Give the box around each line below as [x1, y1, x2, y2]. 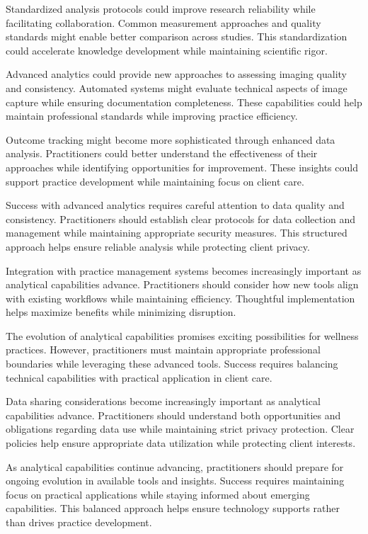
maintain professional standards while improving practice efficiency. [6, 108, 298, 123]
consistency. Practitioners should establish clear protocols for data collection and [6, 211, 356, 226]
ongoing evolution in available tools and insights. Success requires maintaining [6, 473, 345, 488]
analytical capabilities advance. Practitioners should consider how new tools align [6, 277, 359, 292]
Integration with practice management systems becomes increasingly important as [6, 263, 362, 278]
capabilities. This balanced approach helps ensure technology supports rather [6, 501, 340, 516]
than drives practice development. [6, 515, 152, 529]
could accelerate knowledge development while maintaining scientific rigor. [6, 42, 328, 57]
